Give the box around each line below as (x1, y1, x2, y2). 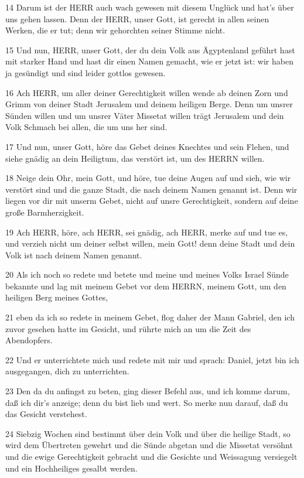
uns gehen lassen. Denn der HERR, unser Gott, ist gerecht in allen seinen (5, 12, 269, 25)
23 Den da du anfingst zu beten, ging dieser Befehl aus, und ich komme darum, (5, 385, 290, 397)
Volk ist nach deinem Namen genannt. (5, 248, 142, 261)
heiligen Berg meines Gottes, (5, 291, 108, 303)
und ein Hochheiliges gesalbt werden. (5, 462, 138, 474)
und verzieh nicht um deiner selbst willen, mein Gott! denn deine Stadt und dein (5, 237, 295, 250)
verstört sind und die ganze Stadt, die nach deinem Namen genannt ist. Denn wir (5, 183, 298, 195)
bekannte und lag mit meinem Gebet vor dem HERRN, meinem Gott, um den (5, 279, 286, 292)
